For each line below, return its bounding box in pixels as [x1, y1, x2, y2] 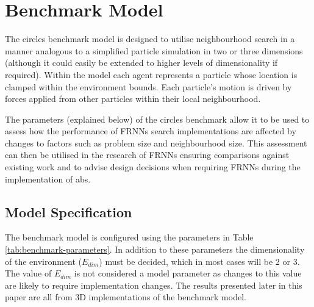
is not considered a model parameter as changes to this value [74, 267, 302, 280]
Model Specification [5, 202, 132, 221]
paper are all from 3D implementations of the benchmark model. [5, 291, 246, 303]
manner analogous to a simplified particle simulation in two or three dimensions [5, 44, 303, 57]
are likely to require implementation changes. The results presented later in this [5, 278, 302, 291]
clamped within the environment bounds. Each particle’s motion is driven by [5, 80, 292, 93]
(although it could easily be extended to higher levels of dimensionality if [5, 56, 278, 69]
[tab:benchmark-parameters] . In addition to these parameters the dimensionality [5, 243, 305, 256]
